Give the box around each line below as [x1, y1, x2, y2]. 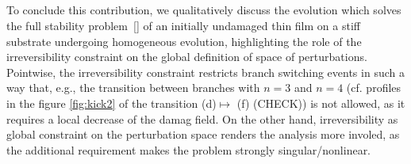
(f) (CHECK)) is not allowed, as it [236, 94, 405, 111]
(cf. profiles [346, 79, 401, 96]
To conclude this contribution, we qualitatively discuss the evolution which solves [6, 2, 401, 18]
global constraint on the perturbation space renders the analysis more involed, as [6, 126, 400, 143]
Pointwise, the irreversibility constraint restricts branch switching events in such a [6, 63, 405, 80]
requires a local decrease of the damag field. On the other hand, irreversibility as [6, 110, 398, 127]
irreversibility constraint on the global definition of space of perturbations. [6, 48, 367, 65]
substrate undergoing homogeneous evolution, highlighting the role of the [6, 32, 362, 49]
